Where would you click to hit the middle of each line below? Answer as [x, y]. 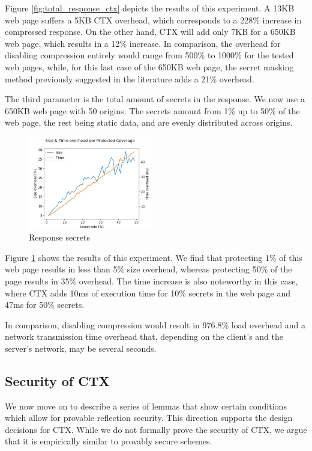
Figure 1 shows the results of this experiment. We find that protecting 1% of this [154, 257]
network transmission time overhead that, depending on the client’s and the [144, 336]
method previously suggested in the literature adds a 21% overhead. [130, 78]
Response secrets [60, 237]
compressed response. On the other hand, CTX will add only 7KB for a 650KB [150, 32]
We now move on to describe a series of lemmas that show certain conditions [146, 406]
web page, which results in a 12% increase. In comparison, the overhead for [143, 43]
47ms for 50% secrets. [45, 305]
